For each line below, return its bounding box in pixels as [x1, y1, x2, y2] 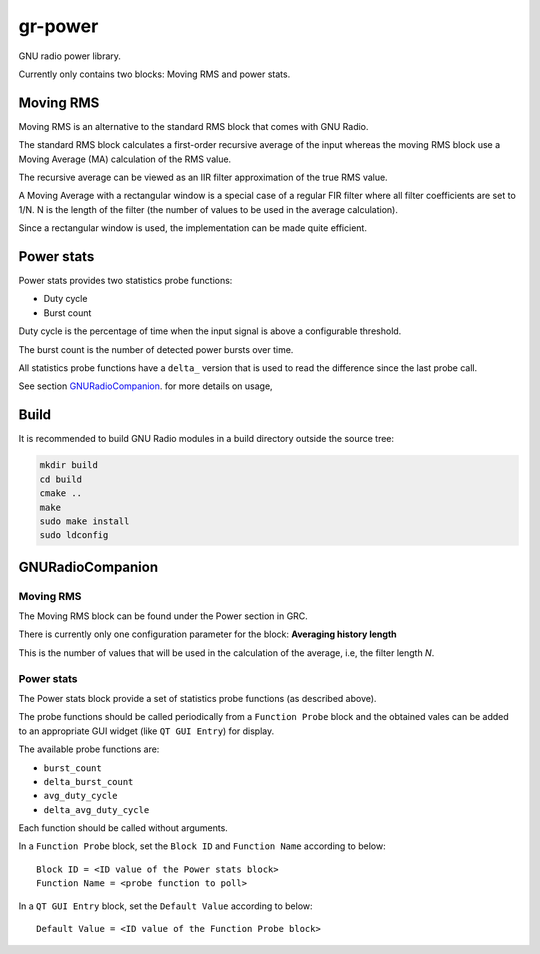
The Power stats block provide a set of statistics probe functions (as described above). [18, 692, 377, 704]
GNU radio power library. [18, 50, 122, 62]
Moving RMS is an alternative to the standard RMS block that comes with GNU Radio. [18, 120, 369, 132]
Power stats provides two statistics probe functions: [18, 275, 233, 287]
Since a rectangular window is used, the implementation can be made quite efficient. [18, 222, 367, 234]
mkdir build [39, 460, 99, 471]
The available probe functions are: [18, 743, 160, 755]
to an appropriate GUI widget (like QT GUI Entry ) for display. [18, 725, 275, 737]
